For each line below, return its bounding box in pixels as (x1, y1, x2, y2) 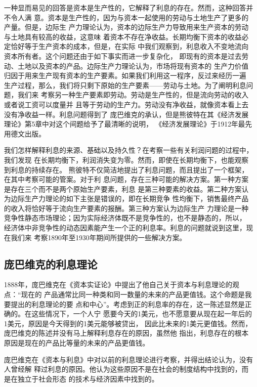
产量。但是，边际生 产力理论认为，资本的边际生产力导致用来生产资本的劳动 (4, 22, 249, 32)
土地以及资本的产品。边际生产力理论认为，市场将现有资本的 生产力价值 (17, 60, 249, 71)
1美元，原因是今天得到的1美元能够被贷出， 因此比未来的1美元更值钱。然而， (4, 318, 252, 328)
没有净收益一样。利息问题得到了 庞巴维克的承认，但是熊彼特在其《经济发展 (4, 109, 249, 119)
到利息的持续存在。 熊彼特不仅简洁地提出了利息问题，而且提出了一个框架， (4, 164, 249, 174)
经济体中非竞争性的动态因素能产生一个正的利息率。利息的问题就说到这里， (4, 222, 246, 233)
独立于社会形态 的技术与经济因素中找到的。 (17, 373, 159, 384)
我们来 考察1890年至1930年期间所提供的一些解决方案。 (10, 232, 186, 242)
